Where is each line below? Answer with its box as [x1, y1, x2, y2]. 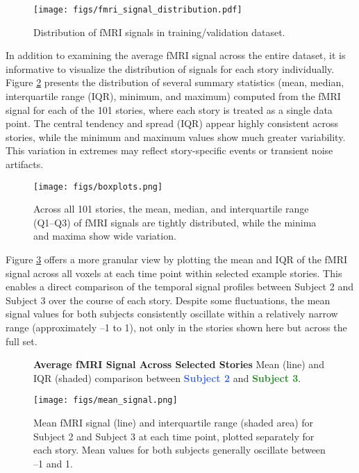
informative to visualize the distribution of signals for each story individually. [6, 61, 335, 76]
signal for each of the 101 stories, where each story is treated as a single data [6, 102, 333, 117]
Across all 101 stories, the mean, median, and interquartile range [33, 201, 309, 216]
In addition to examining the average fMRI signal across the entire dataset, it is [6, 48, 346, 63]
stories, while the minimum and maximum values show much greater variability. [6, 129, 346, 144]
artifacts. [6, 157, 44, 171]
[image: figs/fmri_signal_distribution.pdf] [33, 5, 242, 15]
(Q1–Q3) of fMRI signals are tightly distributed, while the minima [33, 215, 317, 229]
